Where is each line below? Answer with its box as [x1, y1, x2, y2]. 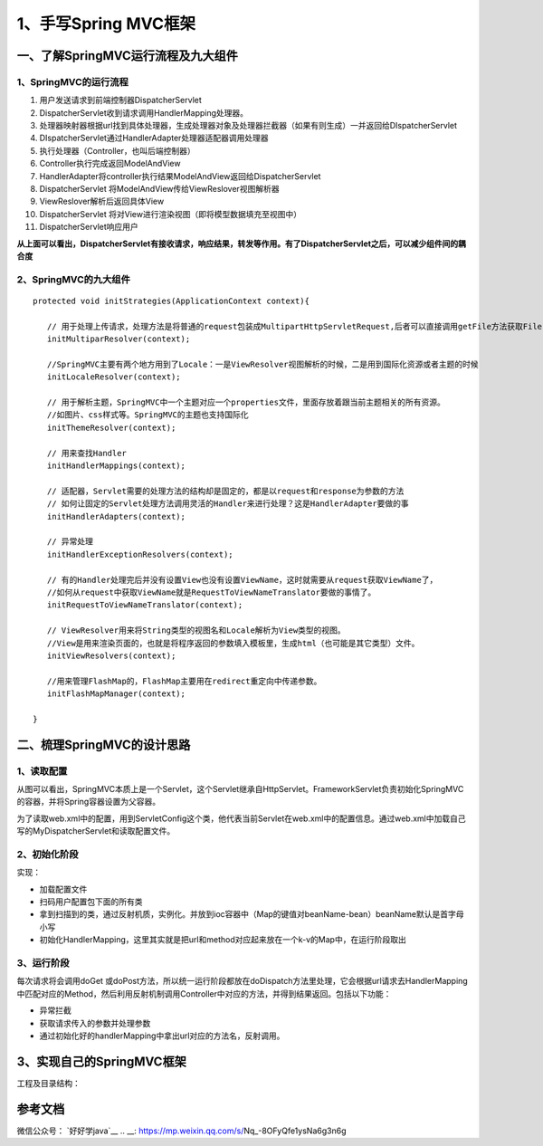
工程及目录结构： [16, 1077, 81, 1088]
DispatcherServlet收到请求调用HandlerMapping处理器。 [39, 107, 249, 118]
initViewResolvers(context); [46, 650, 176, 661]
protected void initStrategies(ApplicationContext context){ [33, 295, 310, 306]
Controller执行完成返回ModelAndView [39, 158, 181, 169]
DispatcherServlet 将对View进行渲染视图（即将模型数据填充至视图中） [39, 208, 302, 219]
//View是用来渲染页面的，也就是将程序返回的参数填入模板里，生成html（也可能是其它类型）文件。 [46, 638, 420, 648]
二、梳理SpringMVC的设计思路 [16, 737, 191, 752]
